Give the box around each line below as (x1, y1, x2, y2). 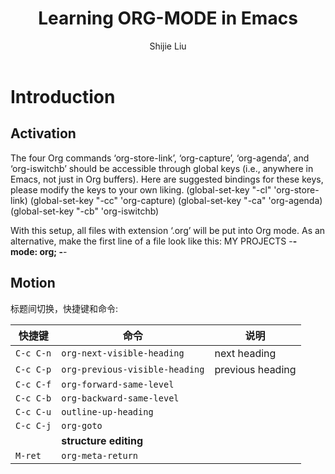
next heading (214, 346, 277, 360)
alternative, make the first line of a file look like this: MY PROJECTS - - (10, 235, 298, 247)
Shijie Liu (149, 40, 187, 52)
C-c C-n (15, 347, 52, 359)
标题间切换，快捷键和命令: (10, 302, 119, 314)
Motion (10, 275, 56, 292)
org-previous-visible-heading (61, 363, 205, 375)
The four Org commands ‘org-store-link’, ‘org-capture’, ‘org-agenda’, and (10, 152, 310, 164)
